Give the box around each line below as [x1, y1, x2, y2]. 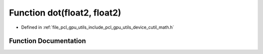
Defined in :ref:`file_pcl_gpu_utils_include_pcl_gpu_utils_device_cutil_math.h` [21, 24, 174, 30]
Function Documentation [9, 37, 86, 45]
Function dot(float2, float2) [9, 7, 121, 18]
